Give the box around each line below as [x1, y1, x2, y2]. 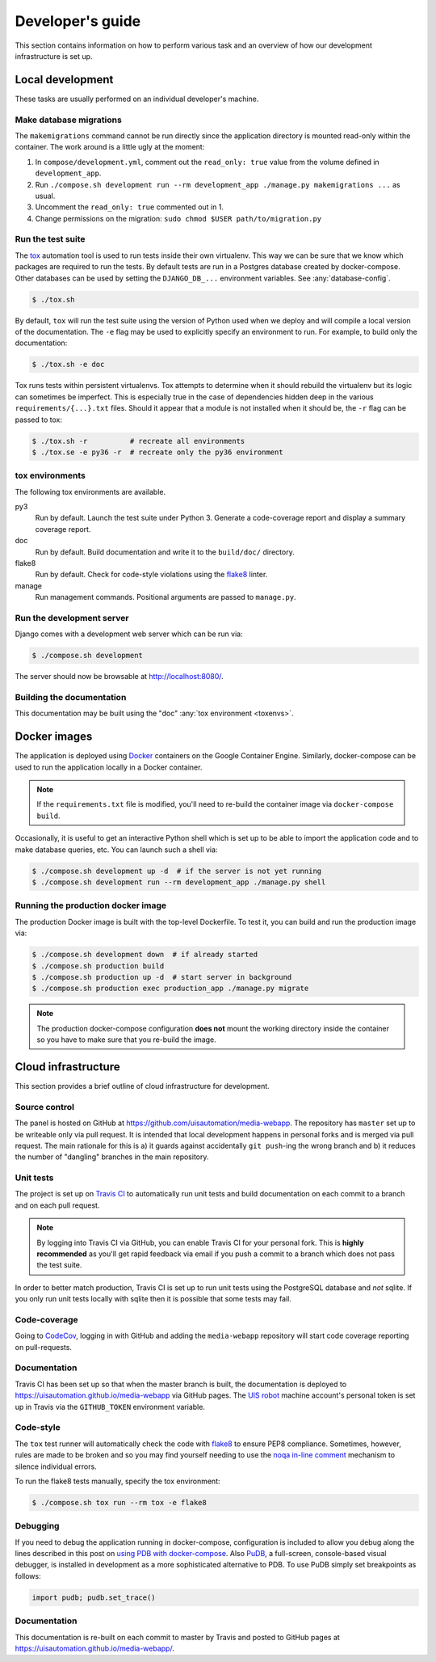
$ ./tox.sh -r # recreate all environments [31, 437, 245, 445]
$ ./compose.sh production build [31, 961, 165, 970]
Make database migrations [15, 114, 123, 125]
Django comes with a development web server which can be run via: [15, 629, 243, 639]
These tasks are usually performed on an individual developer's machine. [15, 94, 259, 103]
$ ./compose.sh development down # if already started [31, 950, 258, 960]
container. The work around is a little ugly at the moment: [15, 142, 205, 152]
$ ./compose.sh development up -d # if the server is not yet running [31, 866, 322, 875]
